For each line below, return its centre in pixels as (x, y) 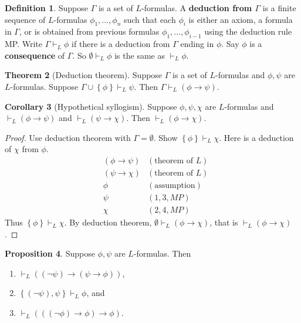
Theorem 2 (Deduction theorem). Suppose (84, 75)
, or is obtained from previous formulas (89, 31)
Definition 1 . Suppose (47, 8)
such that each (150, 19)
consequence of (35, 55)
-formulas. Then (162, 253)
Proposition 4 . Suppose (50, 253)
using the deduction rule (248, 31)
